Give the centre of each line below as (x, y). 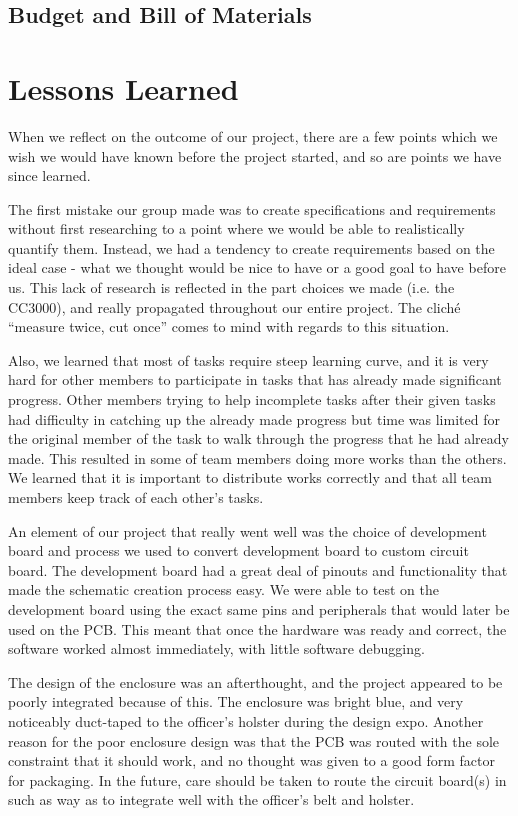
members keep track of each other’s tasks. (136, 497)
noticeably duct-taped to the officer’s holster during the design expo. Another (246, 720)
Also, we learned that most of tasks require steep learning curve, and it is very (248, 359)
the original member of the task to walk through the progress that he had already (258, 438)
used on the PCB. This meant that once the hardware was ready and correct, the (257, 628)
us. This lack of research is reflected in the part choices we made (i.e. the (231, 287)
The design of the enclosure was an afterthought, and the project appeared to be (255, 681)
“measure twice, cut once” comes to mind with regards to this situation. (229, 326)
